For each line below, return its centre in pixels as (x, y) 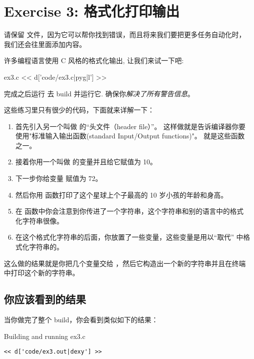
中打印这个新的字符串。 (42, 273)
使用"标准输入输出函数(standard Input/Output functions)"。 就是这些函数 (130, 136)
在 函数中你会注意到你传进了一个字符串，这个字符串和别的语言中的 (123, 211)
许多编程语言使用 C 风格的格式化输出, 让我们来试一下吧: (94, 60)
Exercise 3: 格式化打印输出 (92, 11)
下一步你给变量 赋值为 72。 (59, 178)
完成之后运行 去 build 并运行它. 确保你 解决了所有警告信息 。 (99, 93)
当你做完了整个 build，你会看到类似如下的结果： (81, 320)
